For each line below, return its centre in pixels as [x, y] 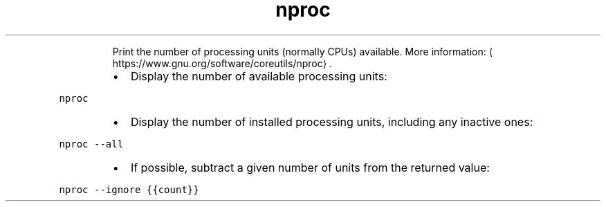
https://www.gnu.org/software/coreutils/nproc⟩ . [222, 63]
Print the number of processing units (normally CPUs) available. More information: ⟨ [303, 51]
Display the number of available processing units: [259, 76]
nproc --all [91, 144]
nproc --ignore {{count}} [129, 189]
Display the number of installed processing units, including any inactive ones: [332, 121]
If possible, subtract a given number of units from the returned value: [310, 167]
